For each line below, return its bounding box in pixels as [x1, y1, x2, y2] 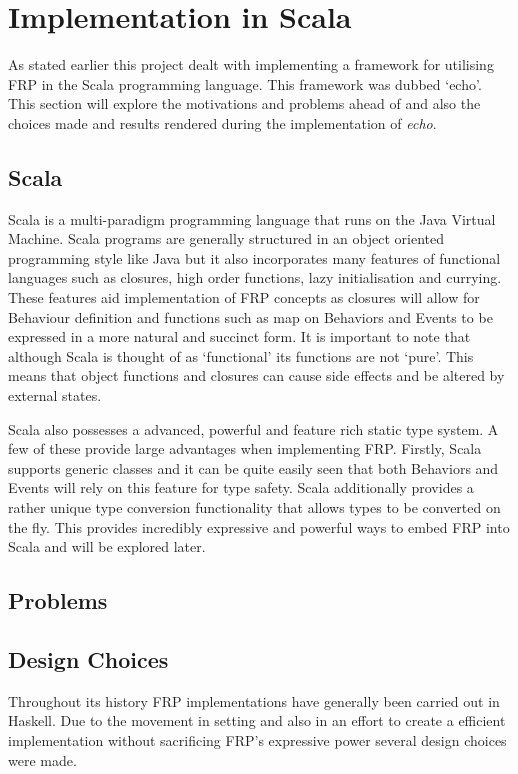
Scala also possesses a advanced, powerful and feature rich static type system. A [8, 418, 499, 439]
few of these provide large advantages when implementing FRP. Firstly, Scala [8, 438, 482, 459]
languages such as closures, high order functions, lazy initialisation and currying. [8, 267, 502, 288]
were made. [8, 749, 77, 770]
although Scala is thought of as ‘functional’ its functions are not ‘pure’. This [8, 345, 474, 366]
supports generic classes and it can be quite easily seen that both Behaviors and [8, 457, 499, 478]
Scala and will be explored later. [8, 536, 206, 557]
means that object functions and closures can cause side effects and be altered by [8, 365, 505, 386]
